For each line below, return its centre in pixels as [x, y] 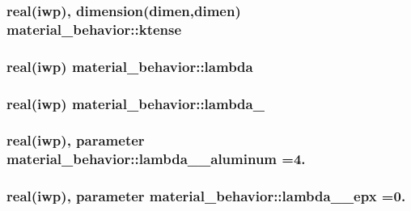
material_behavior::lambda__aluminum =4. [156, 159]
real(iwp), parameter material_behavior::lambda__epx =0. [206, 196]
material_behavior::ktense [94, 29]
